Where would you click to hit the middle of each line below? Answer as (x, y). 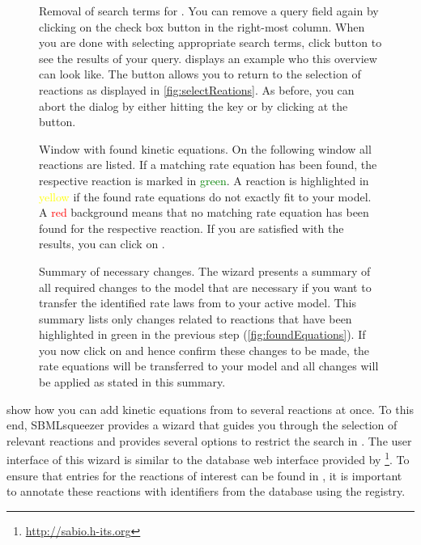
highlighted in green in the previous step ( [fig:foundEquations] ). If (202, 334)
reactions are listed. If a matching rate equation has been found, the (208, 165)
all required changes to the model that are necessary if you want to (205, 287)
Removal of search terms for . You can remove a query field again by (209, 11)
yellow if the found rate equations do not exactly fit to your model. (205, 196)
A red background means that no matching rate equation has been (204, 212)
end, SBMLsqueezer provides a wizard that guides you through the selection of (202, 425)
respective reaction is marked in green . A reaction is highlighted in (204, 180)
